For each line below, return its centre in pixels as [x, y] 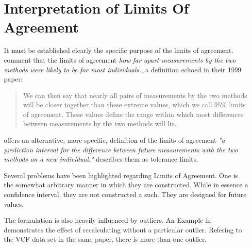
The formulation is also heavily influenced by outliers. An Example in [108, 220]
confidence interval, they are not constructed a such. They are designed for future [125, 194]
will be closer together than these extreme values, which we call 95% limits [134, 105]
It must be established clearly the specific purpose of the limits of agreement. [119, 50]
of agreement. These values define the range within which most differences [133, 114]
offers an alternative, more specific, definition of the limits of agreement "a [115, 140]
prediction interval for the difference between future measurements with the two [121, 149]
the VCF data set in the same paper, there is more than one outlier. [105, 239]
